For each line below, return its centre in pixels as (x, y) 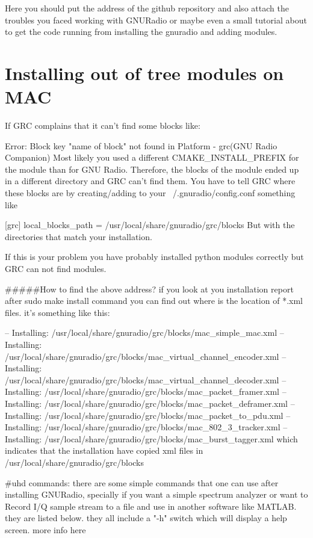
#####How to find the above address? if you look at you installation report (149, 289)
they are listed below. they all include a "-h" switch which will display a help (146, 518)
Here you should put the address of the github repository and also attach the (147, 8)
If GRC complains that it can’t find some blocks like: (103, 125)
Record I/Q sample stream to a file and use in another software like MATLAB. (151, 506)
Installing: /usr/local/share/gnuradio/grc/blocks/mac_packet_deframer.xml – (150, 403)
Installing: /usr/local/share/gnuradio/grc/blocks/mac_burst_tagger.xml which (151, 438)
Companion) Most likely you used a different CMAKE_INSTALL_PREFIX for (152, 157)
